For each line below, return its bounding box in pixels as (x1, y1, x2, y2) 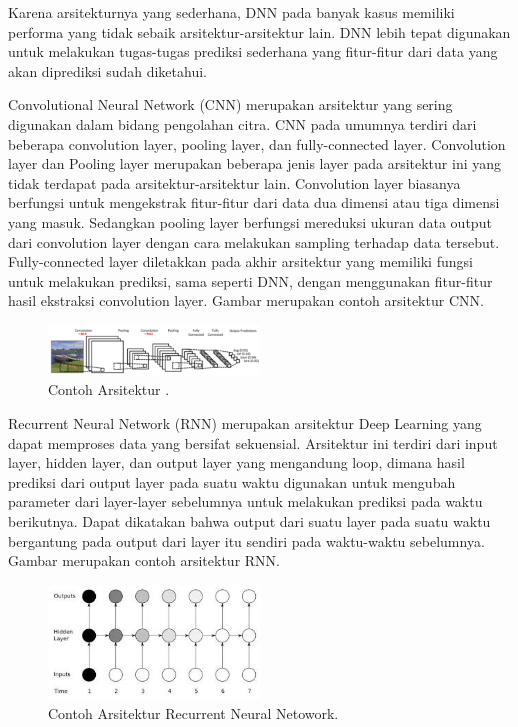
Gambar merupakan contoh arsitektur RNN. (8, 550, 280, 571)
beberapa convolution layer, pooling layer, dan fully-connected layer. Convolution (8, 133, 506, 154)
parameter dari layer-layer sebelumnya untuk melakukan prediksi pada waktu (8, 491, 483, 512)
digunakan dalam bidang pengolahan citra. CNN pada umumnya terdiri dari (8, 113, 477, 134)
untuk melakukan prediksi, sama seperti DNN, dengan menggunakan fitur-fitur (8, 270, 493, 291)
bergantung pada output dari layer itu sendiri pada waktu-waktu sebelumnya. (8, 530, 485, 551)
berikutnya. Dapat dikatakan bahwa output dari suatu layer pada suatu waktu (8, 511, 491, 532)
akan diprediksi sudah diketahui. (8, 60, 207, 81)
